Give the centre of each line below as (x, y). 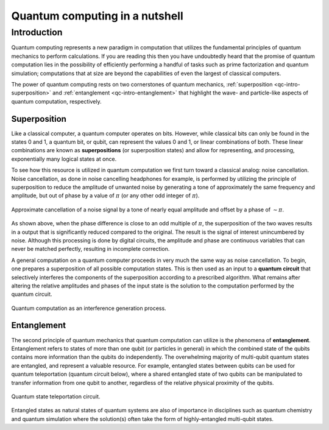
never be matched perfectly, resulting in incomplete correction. (90, 249)
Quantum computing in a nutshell (97, 16)
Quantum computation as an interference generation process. (89, 308)
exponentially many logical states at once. (64, 159)
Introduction (37, 32)
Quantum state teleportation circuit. (56, 397)
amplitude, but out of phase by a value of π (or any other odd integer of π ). (105, 196)
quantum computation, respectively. (56, 101)
